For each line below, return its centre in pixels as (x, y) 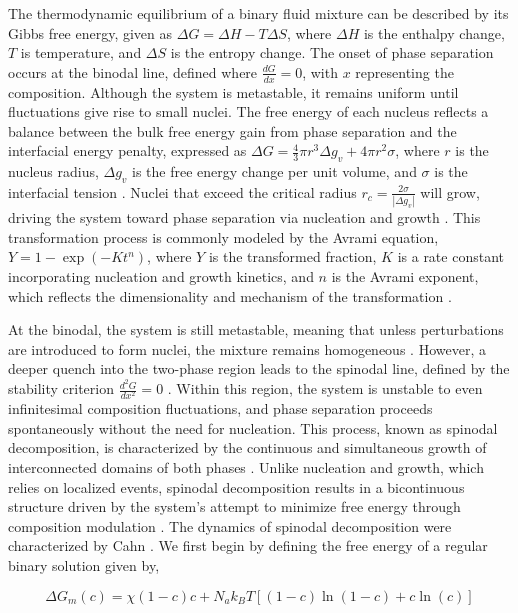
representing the (404, 71)
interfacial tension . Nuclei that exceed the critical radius (182, 191)
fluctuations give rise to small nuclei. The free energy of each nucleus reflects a (248, 111)
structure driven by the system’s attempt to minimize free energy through (234, 506)
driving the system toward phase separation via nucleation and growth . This (244, 217)
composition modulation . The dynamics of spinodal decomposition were (230, 525)
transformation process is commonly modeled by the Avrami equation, (223, 236)
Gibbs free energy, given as (90, 32)
